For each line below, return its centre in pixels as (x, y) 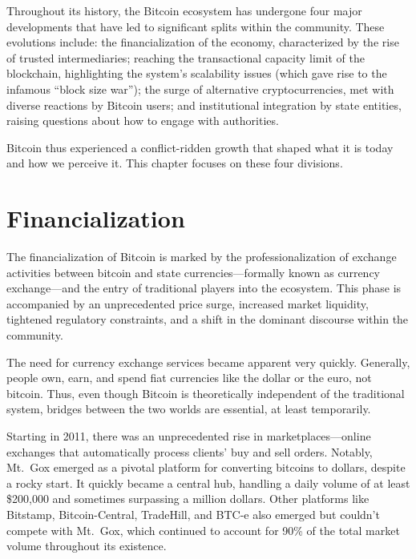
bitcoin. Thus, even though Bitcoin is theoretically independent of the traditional (206, 393)
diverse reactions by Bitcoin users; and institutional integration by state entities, (204, 105)
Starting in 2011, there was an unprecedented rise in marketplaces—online (189, 436)
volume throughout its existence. (87, 546)
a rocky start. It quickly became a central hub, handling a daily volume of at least (208, 483)
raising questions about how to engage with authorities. (143, 121)
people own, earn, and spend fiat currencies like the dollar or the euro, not (189, 378)
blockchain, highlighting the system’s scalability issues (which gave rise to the (197, 73)
